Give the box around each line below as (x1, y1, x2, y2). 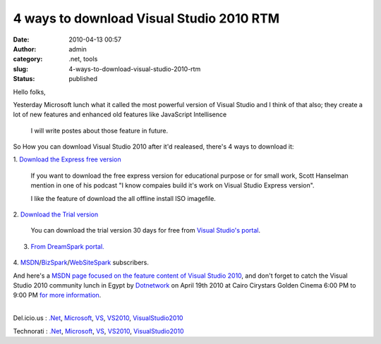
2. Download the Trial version (13, 210, 99, 219)
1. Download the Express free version (13, 155, 121, 164)
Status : (13, 75, 35, 83)
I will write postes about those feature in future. (30, 126, 169, 135)
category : (13, 55, 43, 63)
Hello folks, (13, 87, 46, 96)
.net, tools (68, 55, 98, 63)
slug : (13, 64, 28, 73)
